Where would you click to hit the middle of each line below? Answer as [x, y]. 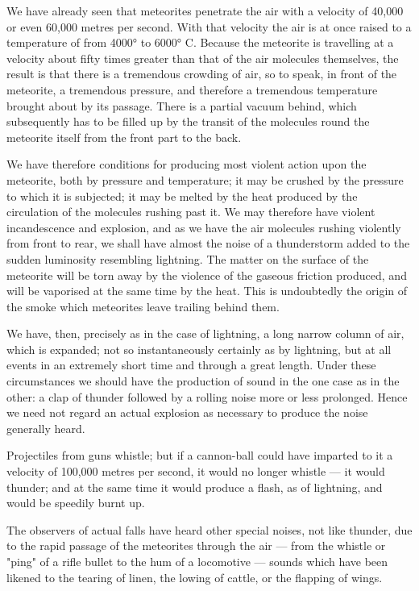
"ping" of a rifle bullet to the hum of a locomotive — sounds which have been [197, 561]
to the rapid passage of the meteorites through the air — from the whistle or [196, 545]
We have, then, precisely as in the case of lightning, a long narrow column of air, [205, 333]
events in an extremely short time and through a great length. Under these [191, 365]
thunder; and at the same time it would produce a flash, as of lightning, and [195, 487]
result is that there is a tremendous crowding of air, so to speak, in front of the [202, 74]
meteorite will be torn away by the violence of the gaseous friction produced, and [207, 275]
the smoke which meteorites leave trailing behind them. [143, 306]
